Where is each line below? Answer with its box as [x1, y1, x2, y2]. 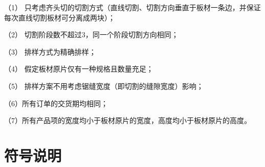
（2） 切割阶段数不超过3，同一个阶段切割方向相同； [4, 29, 179, 40]
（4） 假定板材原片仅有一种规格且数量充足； [4, 63, 153, 74]
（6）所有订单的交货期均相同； [4, 98, 108, 108]
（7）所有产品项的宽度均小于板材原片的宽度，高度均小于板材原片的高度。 [4, 115, 251, 126]
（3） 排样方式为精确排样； [4, 46, 96, 57]
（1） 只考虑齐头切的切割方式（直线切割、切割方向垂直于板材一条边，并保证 [4, 2, 261, 12]
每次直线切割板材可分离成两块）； [4, 12, 115, 22]
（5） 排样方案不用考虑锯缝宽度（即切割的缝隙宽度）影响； [4, 80, 204, 91]
